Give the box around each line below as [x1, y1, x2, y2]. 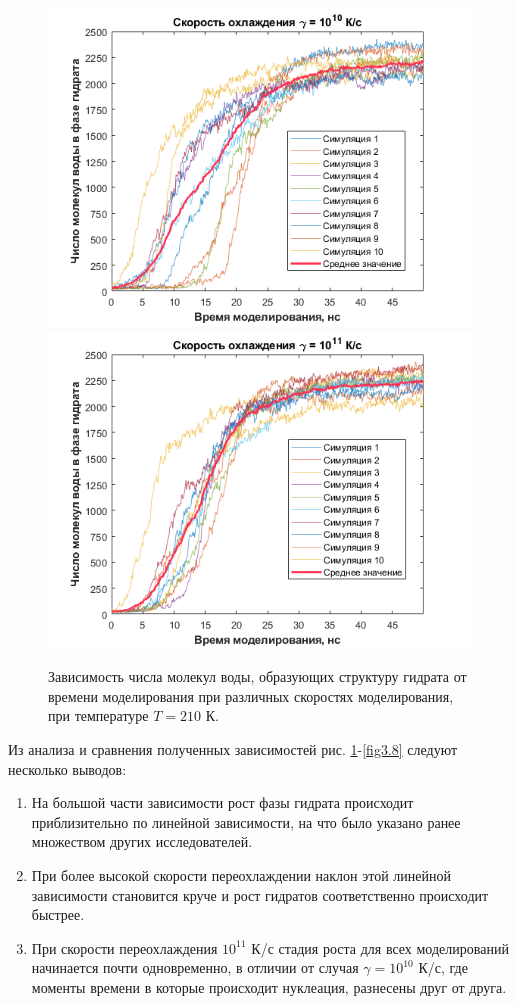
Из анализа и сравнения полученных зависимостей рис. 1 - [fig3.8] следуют [8, 738, 458, 759]
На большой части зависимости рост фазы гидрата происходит [31, 792, 414, 813]
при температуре [48, 705, 149, 726]
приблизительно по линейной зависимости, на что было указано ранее [31, 811, 461, 832]
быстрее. [31, 904, 85, 925]
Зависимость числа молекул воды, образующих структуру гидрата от [48, 666, 467, 687]
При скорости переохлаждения [31, 937, 218, 958]
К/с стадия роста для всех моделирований [251, 937, 509, 958]
